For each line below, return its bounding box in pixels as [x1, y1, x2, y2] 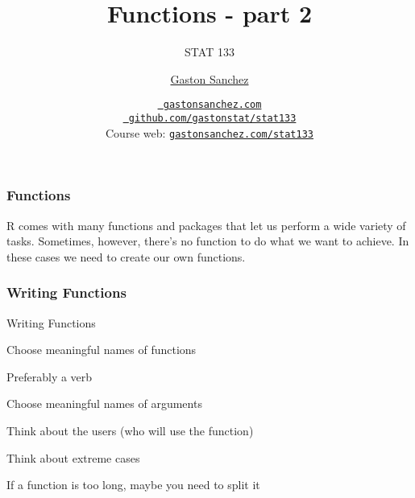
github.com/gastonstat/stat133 [128, 112, 297, 124]
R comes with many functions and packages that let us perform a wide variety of [6, 216, 406, 233]
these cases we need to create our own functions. [6, 248, 246, 265]
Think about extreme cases [6, 449, 140, 466]
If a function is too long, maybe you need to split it [6, 476, 260, 493]
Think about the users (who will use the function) [6, 422, 254, 438]
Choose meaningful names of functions [6, 341, 197, 358]
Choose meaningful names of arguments [6, 395, 202, 412]
